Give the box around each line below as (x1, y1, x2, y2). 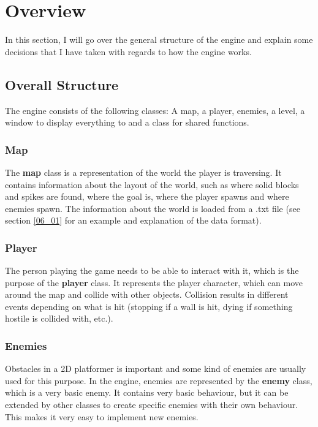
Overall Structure (5, 75, 119, 94)
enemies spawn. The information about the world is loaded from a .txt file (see (5, 202, 300, 214)
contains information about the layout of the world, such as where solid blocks (5, 178, 299, 191)
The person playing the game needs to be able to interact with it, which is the (5, 264, 299, 277)
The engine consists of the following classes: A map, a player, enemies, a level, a (5, 104, 305, 116)
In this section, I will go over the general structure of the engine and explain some (5, 33, 313, 46)
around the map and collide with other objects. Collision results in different (5, 288, 289, 301)
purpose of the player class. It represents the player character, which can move (5, 276, 303, 289)
